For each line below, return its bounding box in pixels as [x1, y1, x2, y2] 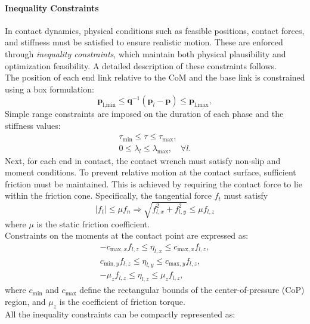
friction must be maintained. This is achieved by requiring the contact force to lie [5, 177, 302, 190]
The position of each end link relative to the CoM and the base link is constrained [5, 71, 305, 84]
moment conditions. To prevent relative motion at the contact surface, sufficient [5, 166, 296, 178]
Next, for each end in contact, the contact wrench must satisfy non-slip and [5, 154, 281, 166]
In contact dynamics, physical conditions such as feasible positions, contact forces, [5, 24, 305, 36]
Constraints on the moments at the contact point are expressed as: [5, 229, 249, 242]
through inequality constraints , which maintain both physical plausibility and [5, 47, 286, 60]
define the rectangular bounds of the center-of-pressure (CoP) [79, 283, 305, 296]
